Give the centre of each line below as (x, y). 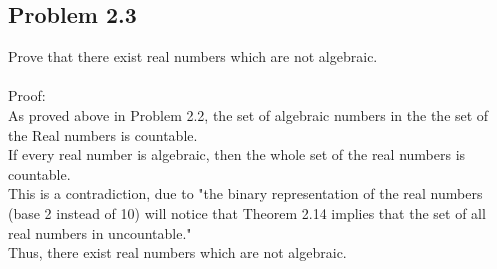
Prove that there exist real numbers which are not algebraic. (193, 56)
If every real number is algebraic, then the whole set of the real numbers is (237, 154)
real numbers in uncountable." (100, 232)
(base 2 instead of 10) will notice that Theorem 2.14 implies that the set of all (247, 212)
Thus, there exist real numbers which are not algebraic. (177, 252)
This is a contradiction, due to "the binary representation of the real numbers (245, 193)
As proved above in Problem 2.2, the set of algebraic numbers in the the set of (248, 114)
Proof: (27, 95)
